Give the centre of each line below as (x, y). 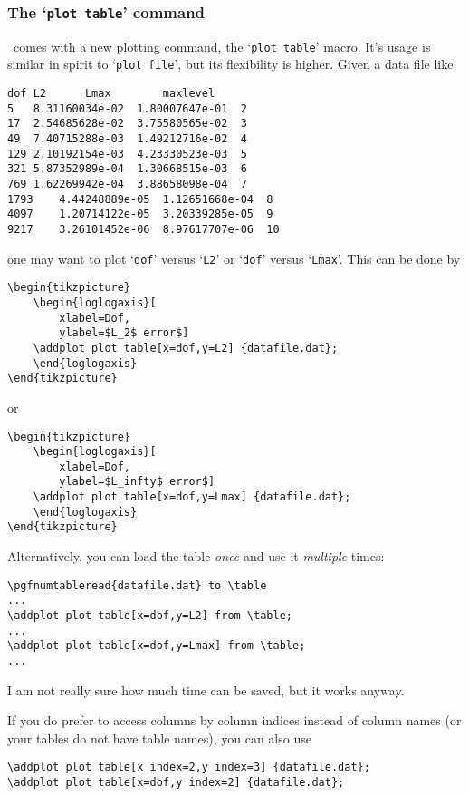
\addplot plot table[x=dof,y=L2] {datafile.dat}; (186, 348)
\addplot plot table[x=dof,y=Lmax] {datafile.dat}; (192, 497)
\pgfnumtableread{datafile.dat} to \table (137, 585)
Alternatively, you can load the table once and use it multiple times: (196, 556)
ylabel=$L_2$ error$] (124, 333)
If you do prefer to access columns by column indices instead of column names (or (234, 720)
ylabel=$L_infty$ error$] (137, 482)
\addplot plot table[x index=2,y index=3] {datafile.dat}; (189, 767)
